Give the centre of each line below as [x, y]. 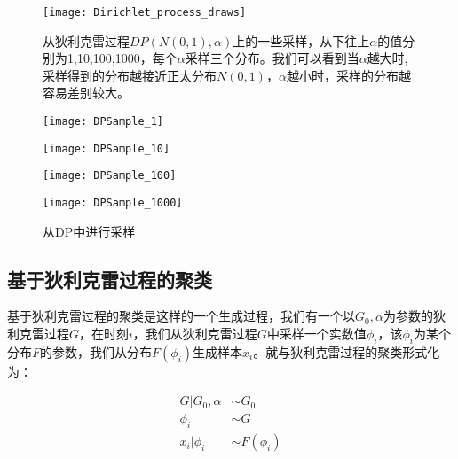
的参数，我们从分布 [96, 351]
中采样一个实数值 [316, 334]
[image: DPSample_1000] [113, 203]
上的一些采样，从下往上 [301, 40]
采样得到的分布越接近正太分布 [130, 75]
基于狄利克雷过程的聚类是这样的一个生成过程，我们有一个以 [181, 316]
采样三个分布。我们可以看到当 [272, 58]
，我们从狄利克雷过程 [195, 334]
